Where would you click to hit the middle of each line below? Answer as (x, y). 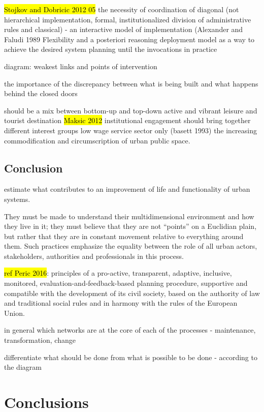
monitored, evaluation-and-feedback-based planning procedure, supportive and (126, 283)
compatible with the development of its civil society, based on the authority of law (132, 293)
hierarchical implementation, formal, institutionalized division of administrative (128, 19)
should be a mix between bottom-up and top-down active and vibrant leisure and (131, 110)
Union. (14, 313)
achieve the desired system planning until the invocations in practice (111, 49)
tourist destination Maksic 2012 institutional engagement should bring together (127, 120)
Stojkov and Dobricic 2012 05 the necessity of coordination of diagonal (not (122, 9)
